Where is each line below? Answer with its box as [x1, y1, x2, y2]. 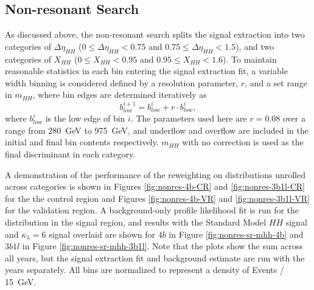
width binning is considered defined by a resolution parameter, [5, 76, 239, 89]
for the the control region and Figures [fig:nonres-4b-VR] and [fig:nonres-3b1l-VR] [5, 192, 310, 204]
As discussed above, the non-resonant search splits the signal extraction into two [5, 28, 305, 41]
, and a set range [245, 76, 307, 89]
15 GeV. [5, 275, 37, 288]
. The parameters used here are [130, 112, 247, 125]
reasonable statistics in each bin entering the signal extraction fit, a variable [5, 64, 288, 77]
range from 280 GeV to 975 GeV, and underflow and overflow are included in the [5, 123, 309, 136]
